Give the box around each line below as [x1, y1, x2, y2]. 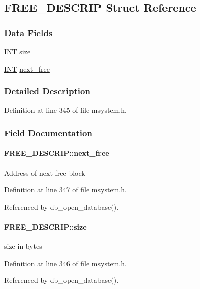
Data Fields [4, 26, 53, 39]
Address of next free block [4, 167, 85, 178]
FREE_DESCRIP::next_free [4, 148, 109, 158]
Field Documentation [4, 126, 92, 139]
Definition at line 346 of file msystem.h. [4, 258, 127, 268]
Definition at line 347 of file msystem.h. [4, 184, 127, 195]
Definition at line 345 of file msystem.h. [4, 105, 127, 115]
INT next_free [4, 63, 50, 74]
